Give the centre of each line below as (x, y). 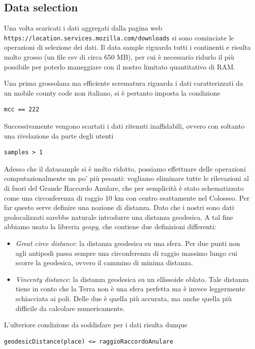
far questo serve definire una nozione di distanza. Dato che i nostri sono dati (119, 207)
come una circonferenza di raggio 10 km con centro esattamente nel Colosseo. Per (127, 197)
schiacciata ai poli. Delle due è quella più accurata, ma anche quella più (124, 298)
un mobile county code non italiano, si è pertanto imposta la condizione (112, 92)
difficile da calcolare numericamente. (70, 308)
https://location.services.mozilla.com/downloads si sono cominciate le (119, 37)
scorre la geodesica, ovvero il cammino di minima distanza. (104, 262)
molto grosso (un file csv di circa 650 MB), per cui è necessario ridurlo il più (119, 57)
